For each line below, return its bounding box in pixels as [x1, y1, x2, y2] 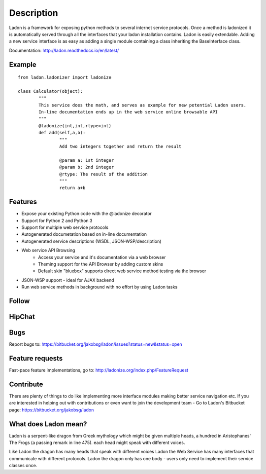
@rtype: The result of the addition [59, 171, 148, 177]
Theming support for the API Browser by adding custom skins [38, 261, 164, 267]
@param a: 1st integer [59, 157, 114, 163]
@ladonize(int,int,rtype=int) [38, 123, 112, 128]
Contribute [9, 380, 43, 388]
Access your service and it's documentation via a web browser [38, 254, 166, 260]
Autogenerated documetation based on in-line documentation [21, 231, 147, 237]
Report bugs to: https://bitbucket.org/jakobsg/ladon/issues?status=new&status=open [9, 341, 182, 347]
